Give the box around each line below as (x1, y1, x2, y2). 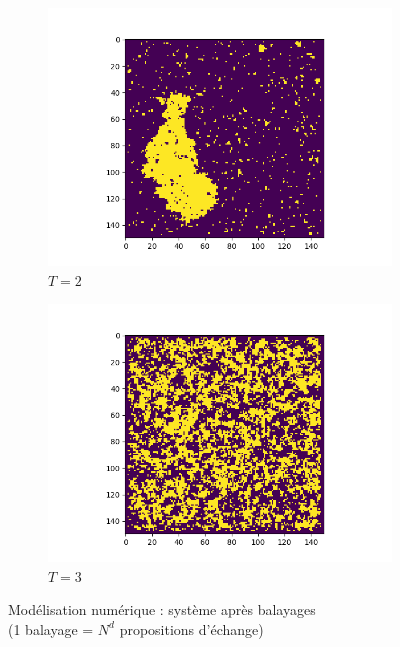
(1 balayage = (8, 618, 94, 639)
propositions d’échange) (119, 618, 264, 639)
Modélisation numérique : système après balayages (8, 599, 316, 620)
